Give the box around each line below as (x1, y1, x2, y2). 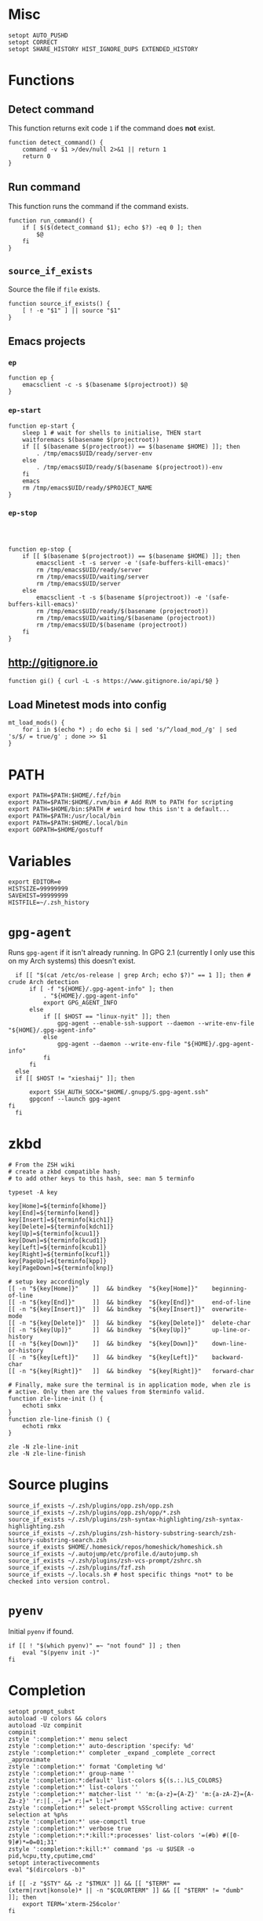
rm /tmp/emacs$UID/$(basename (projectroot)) (36, 621, 188, 629)
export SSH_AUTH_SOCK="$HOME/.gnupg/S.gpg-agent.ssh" (28, 1089, 210, 1096)
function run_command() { (8, 216, 93, 225)
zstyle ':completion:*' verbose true (8, 1825, 132, 1833)
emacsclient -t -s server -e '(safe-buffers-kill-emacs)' (36, 559, 230, 567)
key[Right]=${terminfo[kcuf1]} (8, 1251, 111, 1258)
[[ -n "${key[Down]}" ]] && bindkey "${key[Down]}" (8, 1340, 199, 1348)
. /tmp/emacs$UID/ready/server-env (36, 450, 153, 457)
